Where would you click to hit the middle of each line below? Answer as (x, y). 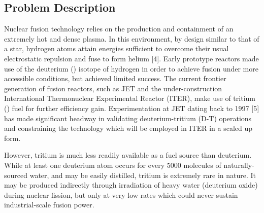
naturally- (239, 165)
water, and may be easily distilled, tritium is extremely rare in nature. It (143, 175)
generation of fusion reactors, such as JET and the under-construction (113, 88)
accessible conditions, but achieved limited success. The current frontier (115, 78)
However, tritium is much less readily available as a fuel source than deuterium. (128, 155)
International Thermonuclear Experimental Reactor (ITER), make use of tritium (130, 98)
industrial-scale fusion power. (49, 205)
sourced (16, 175)
